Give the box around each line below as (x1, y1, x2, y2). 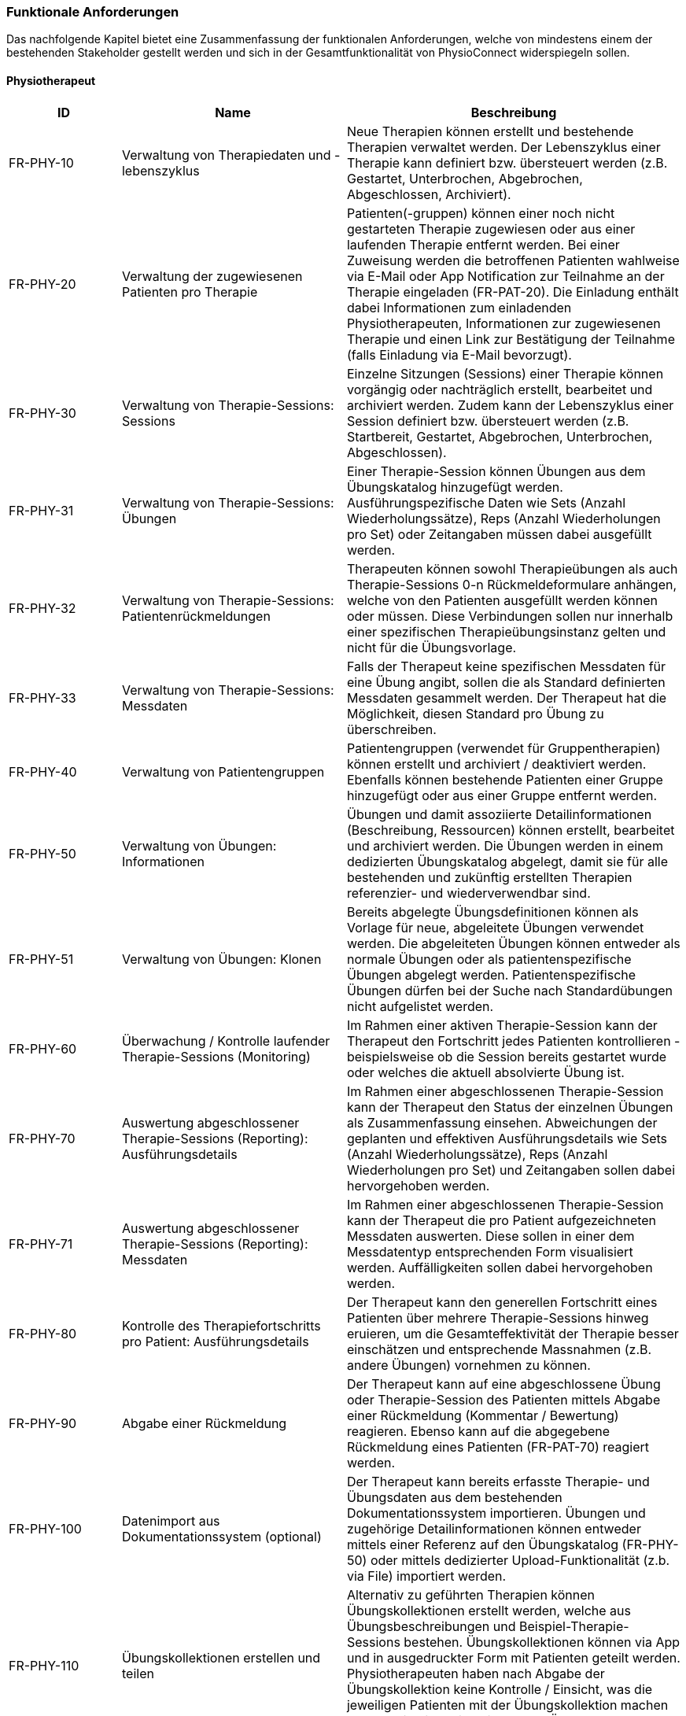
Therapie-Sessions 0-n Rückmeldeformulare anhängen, (346, 576, 677, 592)
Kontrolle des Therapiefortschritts (121, 1317, 321, 1334)
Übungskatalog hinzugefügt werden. (346, 478, 563, 495)
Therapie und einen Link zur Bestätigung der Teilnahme (346, 330, 675, 347)
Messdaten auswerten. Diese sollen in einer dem (346, 1227, 635, 1244)
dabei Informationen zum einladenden (346, 299, 572, 316)
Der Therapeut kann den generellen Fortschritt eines (346, 1293, 658, 1310)
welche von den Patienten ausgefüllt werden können (346, 592, 658, 608)
